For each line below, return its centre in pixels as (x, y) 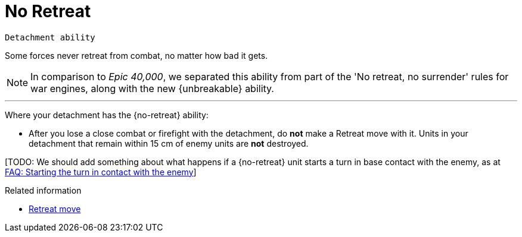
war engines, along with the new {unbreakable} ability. (152, 88)
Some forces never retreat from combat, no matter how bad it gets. (136, 55)
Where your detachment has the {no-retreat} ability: (107, 115)
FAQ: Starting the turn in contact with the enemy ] (101, 172)
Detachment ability (50, 37)
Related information (43, 190)
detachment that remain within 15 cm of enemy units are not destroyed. (169, 143)
